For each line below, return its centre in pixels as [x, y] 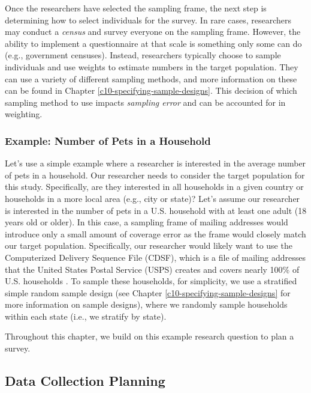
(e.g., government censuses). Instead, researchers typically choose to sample [143, 55]
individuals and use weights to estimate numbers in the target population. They [152, 66]
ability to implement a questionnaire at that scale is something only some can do [153, 43]
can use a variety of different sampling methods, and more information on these [151, 78]
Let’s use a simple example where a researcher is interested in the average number [155, 163]
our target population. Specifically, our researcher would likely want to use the [149, 245]
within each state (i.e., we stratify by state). [86, 316]
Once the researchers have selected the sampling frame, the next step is [136, 8]
